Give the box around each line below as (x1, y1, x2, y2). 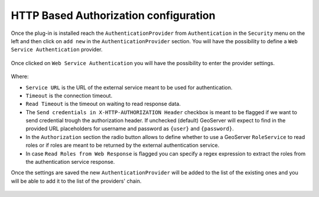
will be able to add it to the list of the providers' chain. (11, 177, 142, 185)
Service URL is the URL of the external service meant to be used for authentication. (25, 83, 233, 91)
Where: (11, 73, 29, 80)
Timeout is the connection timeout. (25, 92, 112, 99)
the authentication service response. (25, 159, 115, 166)
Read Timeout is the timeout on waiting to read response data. (25, 101, 181, 108)
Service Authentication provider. (11, 46, 103, 53)
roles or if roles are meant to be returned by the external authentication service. (25, 142, 220, 149)
